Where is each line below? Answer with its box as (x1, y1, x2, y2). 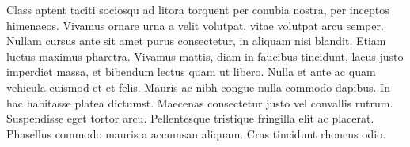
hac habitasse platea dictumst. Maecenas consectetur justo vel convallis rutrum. (6, 94, 393, 111)
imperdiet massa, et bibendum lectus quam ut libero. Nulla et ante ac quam (6, 63, 376, 80)
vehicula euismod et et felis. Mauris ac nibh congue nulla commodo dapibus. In (6, 78, 390, 95)
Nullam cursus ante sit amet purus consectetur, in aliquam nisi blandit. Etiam (6, 32, 386, 49)
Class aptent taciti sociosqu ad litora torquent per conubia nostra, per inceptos (6, 2, 389, 17)
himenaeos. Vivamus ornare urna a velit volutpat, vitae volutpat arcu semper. (6, 17, 384, 33)
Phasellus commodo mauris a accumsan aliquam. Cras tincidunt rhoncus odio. (6, 125, 386, 141)
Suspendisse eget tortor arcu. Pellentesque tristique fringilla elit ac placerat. (6, 110, 374, 126)
